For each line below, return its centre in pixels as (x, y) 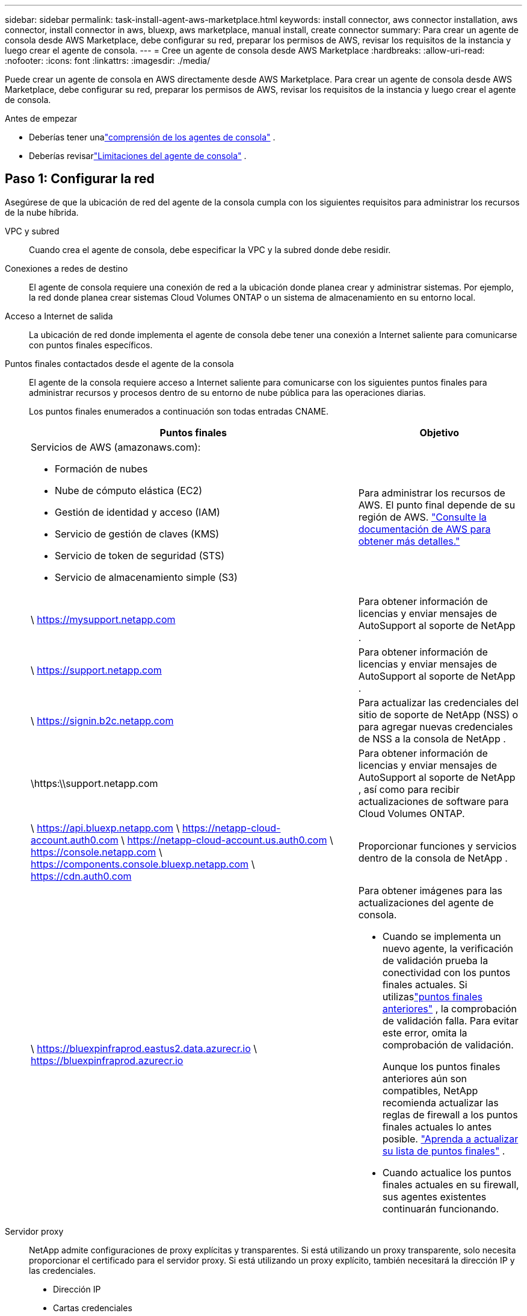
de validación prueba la (435, 960)
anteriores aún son (425, 1078)
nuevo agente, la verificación (448, 948)
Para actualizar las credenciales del (439, 702)
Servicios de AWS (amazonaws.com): (116, 447)
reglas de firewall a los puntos (450, 1114)
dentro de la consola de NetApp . (433, 858)
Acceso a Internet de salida (59, 316)
